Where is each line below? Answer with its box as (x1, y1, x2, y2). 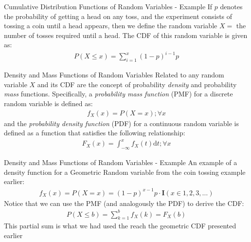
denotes (220, 1, 243, 11)
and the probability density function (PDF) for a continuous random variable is (4, 118, 239, 128)
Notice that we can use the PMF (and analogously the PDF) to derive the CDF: (4, 198, 244, 208)
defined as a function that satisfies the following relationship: (4, 128, 185, 138)
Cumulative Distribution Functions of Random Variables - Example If (4, 1, 213, 11)
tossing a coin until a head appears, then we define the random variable (4, 20, 217, 31)
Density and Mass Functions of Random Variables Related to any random (4, 70, 224, 80)
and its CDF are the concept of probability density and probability (37, 79, 237, 89)
